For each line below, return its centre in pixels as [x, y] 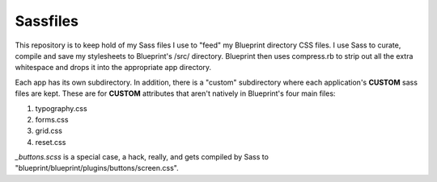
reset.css [51, 142]
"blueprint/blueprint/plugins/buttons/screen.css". [97, 168]
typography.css [62, 108]
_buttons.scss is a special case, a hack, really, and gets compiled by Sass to [142, 157]
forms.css [52, 119]
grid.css [49, 131]
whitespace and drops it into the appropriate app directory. [113, 68]
